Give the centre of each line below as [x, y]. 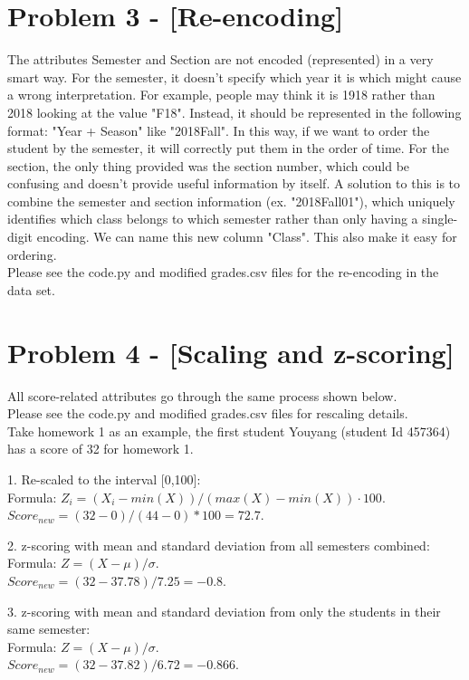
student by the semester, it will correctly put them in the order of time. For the [228, 148]
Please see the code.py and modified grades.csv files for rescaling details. [208, 413]
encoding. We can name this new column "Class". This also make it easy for [247, 237]
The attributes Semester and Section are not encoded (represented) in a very [220, 59]
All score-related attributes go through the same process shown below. [202, 395]
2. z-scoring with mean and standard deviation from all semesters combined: [219, 545]
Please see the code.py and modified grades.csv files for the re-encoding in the [223, 272]
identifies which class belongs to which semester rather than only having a [213, 219]
